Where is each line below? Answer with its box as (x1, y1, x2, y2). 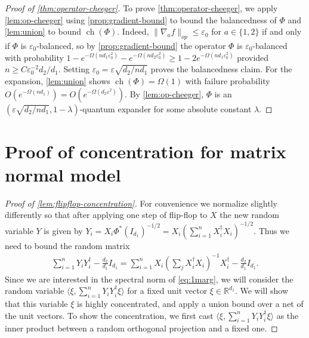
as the (276, 309, 299, 321)
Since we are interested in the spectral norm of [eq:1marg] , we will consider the (5, 272, 293, 285)
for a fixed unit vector (127, 284, 208, 297)
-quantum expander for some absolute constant (79, 102, 252, 115)
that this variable (5, 297, 68, 310)
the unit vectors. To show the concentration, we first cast (5, 309, 214, 321)
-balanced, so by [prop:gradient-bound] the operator (36, 39, 226, 51)
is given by (44, 224, 83, 236)
